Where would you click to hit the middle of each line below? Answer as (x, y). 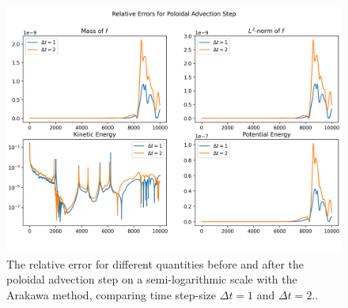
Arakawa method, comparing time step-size (112, 294)
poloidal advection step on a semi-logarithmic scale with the (152, 279)
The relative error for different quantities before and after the (155, 263)
